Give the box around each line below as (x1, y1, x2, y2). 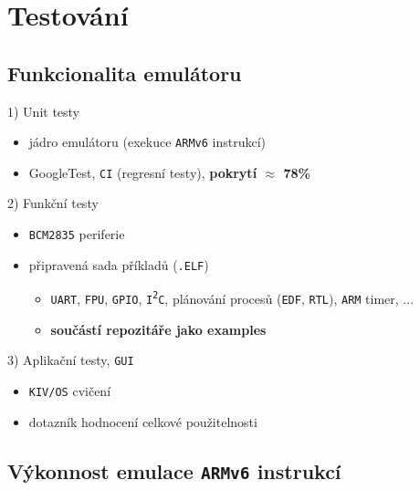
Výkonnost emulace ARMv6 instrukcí (7, 456, 341, 485)
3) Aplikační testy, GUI (7, 350, 134, 370)
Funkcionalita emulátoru (7, 58, 242, 87)
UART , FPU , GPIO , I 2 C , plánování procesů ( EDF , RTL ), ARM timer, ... (50, 289, 415, 308)
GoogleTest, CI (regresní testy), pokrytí (28, 162, 257, 182)
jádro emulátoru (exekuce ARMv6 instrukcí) (28, 132, 267, 151)
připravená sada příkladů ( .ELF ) (28, 255, 209, 274)
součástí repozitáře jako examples (50, 319, 267, 339)
